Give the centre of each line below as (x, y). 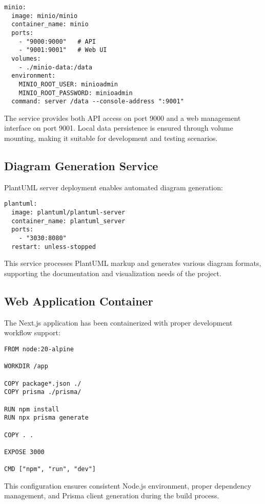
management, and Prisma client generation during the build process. (112, 496)
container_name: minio (50, 24)
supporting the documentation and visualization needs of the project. (113, 273)
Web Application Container (79, 301)
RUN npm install (32, 409)
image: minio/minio (45, 16)
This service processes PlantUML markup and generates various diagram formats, (133, 263)
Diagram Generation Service (81, 166)
